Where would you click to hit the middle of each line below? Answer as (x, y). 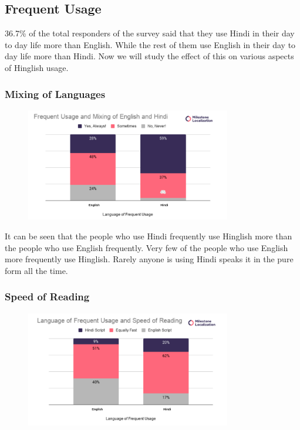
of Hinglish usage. (37, 67)
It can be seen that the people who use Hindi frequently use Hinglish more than (149, 236)
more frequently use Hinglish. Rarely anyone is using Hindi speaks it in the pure (149, 259)
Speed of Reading (47, 297)
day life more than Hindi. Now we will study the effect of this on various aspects (149, 56)
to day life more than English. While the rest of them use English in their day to (150, 44)
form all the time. (36, 270)
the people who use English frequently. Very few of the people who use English (146, 247)
